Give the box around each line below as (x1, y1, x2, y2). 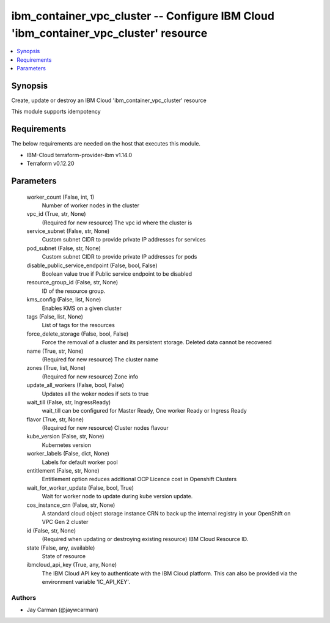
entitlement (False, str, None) (26, 467, 100, 474)
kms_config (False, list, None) (26, 296, 101, 303)
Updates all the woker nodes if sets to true (42, 390, 149, 397)
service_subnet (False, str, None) (26, 227, 110, 235)
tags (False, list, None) (26, 312, 84, 320)
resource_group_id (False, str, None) (26, 279, 119, 286)
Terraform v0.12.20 (26, 160, 75, 168)
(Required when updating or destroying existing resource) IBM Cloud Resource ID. (42, 536, 249, 543)
